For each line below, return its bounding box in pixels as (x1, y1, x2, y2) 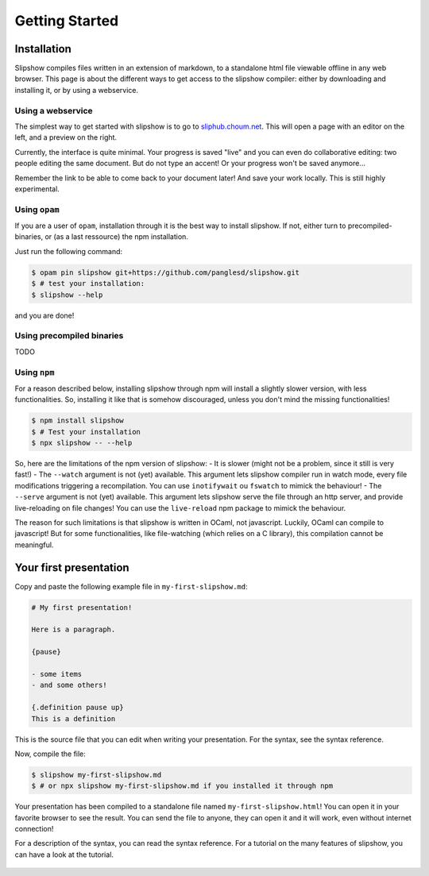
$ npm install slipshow (31, 416, 125, 425)
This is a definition (31, 714, 116, 723)
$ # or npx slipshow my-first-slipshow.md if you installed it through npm (31, 781, 334, 790)
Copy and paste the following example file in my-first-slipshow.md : (14, 581, 248, 591)
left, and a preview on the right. (14, 133, 118, 142)
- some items (31, 670, 83, 678)
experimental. (14, 183, 60, 194)
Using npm (14, 366, 55, 377)
